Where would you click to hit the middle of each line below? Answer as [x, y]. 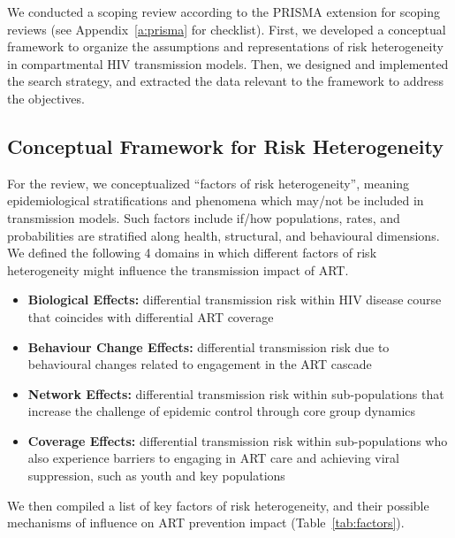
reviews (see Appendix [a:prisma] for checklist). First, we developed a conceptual [227, 29]
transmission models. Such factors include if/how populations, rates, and [204, 217]
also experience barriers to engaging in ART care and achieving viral [213, 458]
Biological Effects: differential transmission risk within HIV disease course [235, 300]
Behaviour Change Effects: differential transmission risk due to [209, 346]
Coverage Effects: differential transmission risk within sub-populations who [238, 440]
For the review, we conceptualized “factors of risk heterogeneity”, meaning [209, 183]
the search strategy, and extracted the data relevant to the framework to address [226, 81]
